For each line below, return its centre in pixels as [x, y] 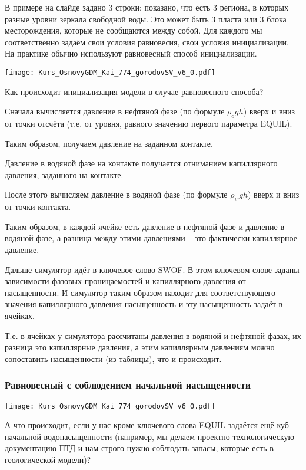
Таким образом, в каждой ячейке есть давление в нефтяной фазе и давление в [144, 226]
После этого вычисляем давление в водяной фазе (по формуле [116, 194]
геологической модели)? [48, 459]
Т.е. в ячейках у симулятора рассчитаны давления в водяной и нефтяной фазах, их [153, 335]
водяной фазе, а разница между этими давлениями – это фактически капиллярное [151, 238]
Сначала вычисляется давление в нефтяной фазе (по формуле [115, 111]
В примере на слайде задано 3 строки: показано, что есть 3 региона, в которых [147, 7]
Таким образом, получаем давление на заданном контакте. [109, 143]
